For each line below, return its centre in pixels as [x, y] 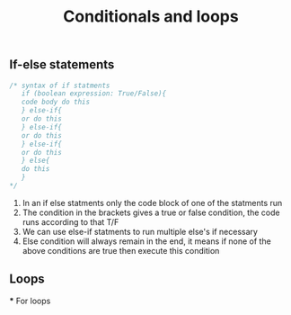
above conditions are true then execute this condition [121, 250]
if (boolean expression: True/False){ [94, 94]
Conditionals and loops [151, 17]
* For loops [30, 301]
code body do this [56, 102]
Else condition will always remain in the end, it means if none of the [146, 241]
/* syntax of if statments [60, 85]
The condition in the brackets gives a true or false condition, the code [151, 212]
